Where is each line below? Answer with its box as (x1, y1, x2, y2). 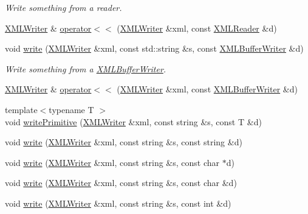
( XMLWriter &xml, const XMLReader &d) (117, 21, 277, 34)
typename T (49, 103, 94, 116)
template (5, 103, 38, 116)
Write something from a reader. (5, 1, 122, 13)
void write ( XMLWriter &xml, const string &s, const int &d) (5, 196, 231, 209)
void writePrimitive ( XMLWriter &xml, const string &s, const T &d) (5, 115, 262, 128)
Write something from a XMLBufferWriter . (5, 62, 166, 75)
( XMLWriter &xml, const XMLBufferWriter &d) (117, 83, 298, 95)
